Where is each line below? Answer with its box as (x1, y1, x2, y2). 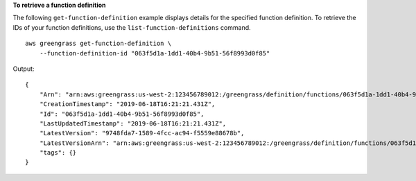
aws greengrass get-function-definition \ (25, 40, 172, 48)
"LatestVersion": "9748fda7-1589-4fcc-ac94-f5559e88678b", (39, 129, 245, 137)
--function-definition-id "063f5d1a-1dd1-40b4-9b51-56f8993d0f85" (39, 49, 270, 57)
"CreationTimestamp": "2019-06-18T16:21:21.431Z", (39, 101, 216, 108)
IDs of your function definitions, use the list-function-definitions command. (12, 23, 251, 31)
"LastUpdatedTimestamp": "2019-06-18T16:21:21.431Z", (39, 119, 227, 128)
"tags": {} (39, 149, 77, 157)
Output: (12, 64, 35, 73)
